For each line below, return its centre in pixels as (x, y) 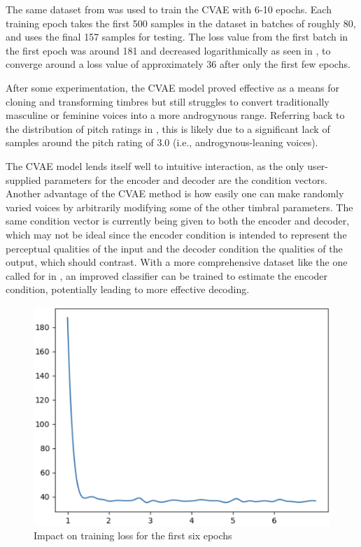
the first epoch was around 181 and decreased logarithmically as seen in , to (168, 50)
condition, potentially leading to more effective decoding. (128, 289)
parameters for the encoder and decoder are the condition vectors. (186, 179)
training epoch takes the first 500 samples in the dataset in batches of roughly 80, (181, 23)
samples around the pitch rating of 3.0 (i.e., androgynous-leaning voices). (162, 142)
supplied (23, 179)
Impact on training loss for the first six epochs (133, 535)
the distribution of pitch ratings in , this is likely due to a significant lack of (168, 128)
